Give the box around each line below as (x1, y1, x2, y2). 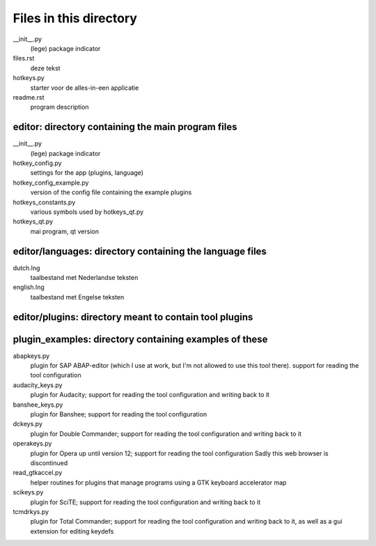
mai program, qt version (30, 227, 99, 235)
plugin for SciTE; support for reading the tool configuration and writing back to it (30, 498, 261, 506)
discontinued (30, 459, 68, 467)
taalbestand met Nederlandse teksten (30, 274, 139, 281)
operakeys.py (13, 439, 52, 448)
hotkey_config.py (13, 159, 62, 167)
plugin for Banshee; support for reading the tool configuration (30, 410, 207, 419)
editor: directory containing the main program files (13, 121, 237, 133)
